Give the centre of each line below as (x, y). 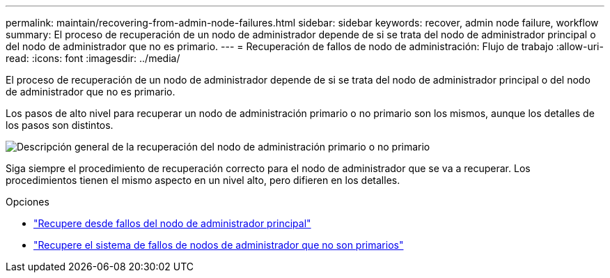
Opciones (28, 202)
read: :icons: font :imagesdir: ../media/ (93, 58)
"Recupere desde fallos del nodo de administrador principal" (172, 223)
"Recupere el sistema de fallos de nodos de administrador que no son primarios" (219, 245)
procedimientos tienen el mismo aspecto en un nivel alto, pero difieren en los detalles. (203, 180)
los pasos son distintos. (60, 125)
